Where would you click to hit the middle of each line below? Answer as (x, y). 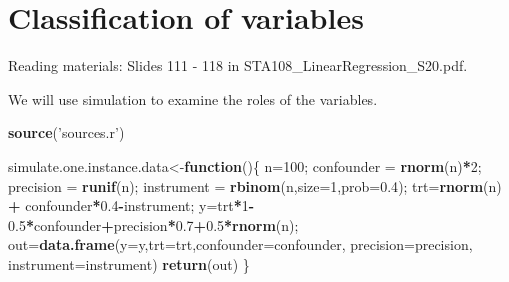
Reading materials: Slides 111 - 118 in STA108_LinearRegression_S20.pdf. (238, 65)
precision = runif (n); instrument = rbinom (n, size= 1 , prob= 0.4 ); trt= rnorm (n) (255, 185)
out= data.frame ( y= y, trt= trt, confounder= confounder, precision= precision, (240, 244)
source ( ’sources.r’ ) (66, 132)
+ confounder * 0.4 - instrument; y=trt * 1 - (131, 205)
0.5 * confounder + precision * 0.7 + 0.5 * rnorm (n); (153, 224)
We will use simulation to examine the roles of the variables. (193, 98)
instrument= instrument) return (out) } (129, 263)
